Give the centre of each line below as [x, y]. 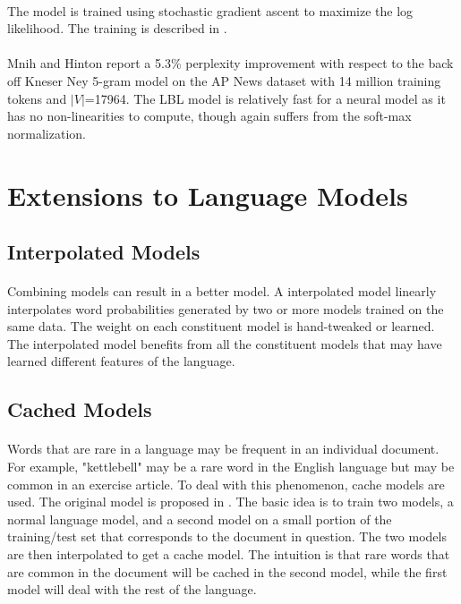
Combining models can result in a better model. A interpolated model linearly [222, 291]
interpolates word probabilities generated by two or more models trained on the [226, 308]
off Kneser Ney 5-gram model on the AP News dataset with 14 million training [224, 80]
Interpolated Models [104, 252]
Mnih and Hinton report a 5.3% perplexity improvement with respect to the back [230, 63]
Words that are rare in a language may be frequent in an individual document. [223, 449]
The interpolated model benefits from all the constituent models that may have [225, 343]
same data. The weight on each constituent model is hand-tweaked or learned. [221, 326]
